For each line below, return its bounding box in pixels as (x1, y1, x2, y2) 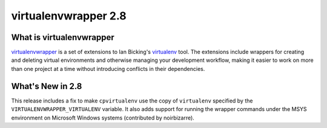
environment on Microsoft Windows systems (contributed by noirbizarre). (11, 114, 195, 121)
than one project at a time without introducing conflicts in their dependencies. (11, 65, 205, 72)
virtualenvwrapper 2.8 (11, 9, 127, 22)
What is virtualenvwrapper (11, 32, 114, 42)
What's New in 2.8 (11, 81, 82, 91)
